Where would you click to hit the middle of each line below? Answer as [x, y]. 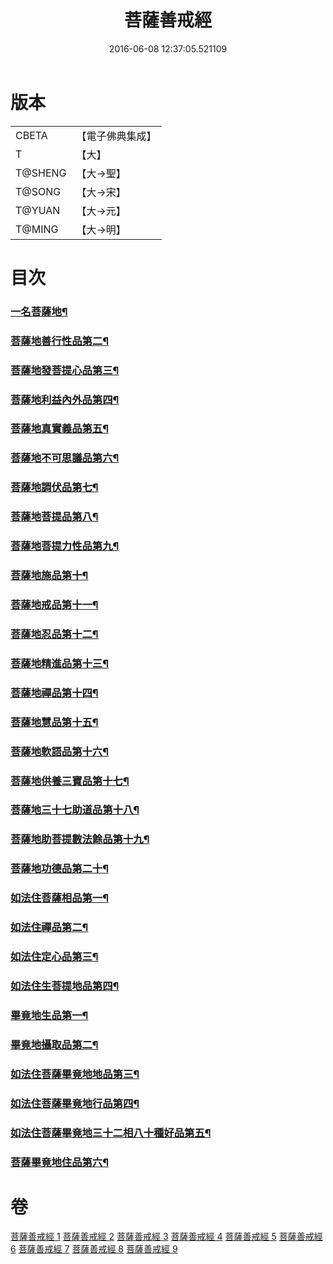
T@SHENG [41, 173]
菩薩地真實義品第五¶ [60, 429]
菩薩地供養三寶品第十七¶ [70, 781]
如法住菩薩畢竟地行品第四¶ [75, 1103]
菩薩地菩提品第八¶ [54, 517]
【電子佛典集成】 [116, 136]
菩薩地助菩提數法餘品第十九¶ [80, 839]
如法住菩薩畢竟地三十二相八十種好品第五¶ [111, 1133]
